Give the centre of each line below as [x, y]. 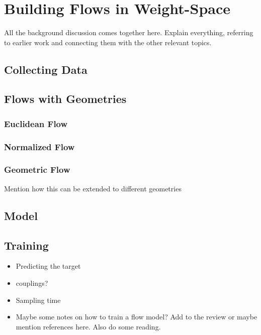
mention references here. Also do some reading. [88, 326]
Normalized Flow [39, 146]
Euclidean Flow [36, 123]
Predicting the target [48, 266]
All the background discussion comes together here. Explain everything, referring [129, 32]
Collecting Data [46, 69]
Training [26, 245]
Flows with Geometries [65, 99]
